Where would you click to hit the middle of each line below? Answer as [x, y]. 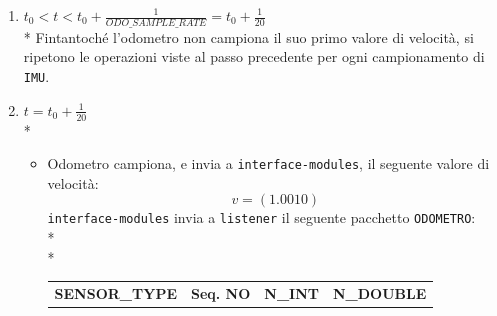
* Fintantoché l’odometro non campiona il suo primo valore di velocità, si [248, 36]
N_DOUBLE [380, 292]
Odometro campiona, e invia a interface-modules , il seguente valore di [268, 163]
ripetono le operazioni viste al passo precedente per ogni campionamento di [254, 56]
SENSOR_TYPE [115, 292]
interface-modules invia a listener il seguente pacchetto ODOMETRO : [261, 217]
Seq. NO [220, 292]
